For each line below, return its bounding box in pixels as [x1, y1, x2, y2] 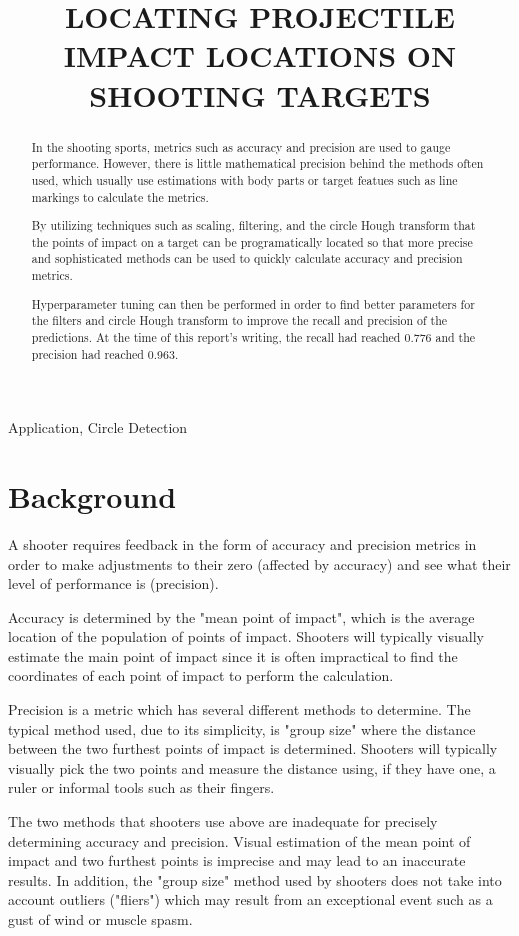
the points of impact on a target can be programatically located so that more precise [31, 233, 473, 250]
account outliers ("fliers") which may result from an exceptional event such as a [8, 889, 493, 910]
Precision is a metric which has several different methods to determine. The [8, 699, 471, 720]
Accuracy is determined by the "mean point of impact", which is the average [8, 606, 475, 627]
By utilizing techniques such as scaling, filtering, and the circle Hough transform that [31, 217, 476, 234]
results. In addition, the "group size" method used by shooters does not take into [8, 869, 502, 890]
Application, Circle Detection [8, 417, 188, 438]
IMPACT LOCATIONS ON [63, 35, 457, 76]
